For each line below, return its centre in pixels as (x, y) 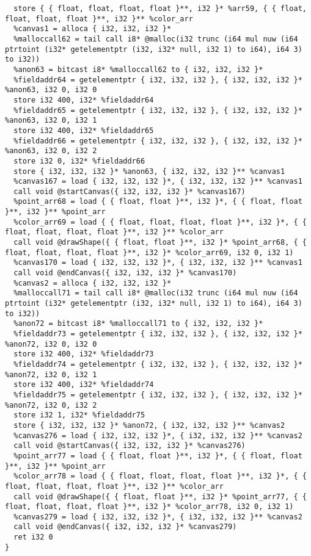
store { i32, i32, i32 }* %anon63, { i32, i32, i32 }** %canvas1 (149, 171)
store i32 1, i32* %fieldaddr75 (79, 415)
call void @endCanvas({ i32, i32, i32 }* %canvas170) (125, 273)
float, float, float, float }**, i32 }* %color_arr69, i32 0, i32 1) (149, 252)
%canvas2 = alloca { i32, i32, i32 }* (93, 283)
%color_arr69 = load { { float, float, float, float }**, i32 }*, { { (160, 222)
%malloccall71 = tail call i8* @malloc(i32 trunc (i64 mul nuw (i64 (156, 293)
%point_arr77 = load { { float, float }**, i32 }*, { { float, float (158, 456)
